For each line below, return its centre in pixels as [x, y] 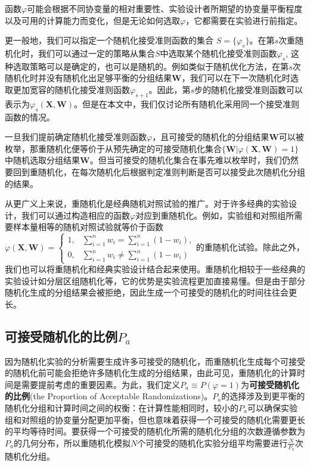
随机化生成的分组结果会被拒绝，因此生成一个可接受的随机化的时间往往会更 [151, 292]
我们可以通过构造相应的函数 [75, 215]
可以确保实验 [272, 408]
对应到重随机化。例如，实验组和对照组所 [215, 215]
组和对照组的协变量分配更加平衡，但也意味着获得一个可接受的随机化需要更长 [155, 419]
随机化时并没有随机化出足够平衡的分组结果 [88, 78]
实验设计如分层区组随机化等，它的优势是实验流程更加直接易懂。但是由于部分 [155, 280]
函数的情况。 [30, 117]
